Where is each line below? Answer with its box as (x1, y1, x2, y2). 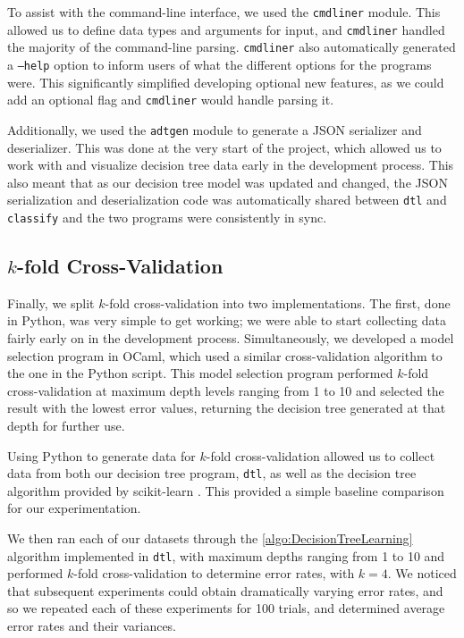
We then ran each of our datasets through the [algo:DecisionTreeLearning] (7, 529, 413, 548)
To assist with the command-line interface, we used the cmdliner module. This (7, 3, 441, 21)
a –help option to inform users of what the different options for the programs (7, 55, 432, 73)
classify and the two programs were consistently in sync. (7, 207, 327, 226)
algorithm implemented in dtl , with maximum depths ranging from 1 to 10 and (7, 546, 445, 565)
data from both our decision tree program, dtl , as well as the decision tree (7, 464, 417, 483)
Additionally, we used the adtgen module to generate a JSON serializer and (7, 120, 422, 139)
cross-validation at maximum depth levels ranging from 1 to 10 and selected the (7, 381, 444, 399)
